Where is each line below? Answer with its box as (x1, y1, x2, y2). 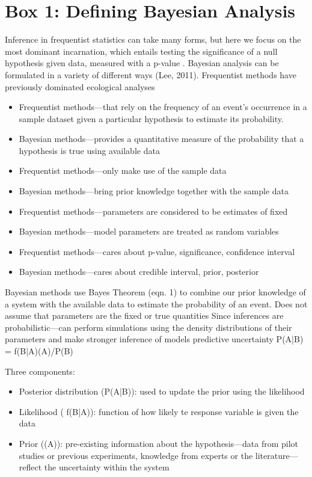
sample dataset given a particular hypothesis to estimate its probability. (19, 112, 284, 125)
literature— (255, 449, 298, 461)
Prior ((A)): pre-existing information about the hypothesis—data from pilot (19, 437, 299, 449)
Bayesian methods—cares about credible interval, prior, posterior (19, 265, 259, 278)
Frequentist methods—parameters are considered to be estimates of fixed (19, 205, 288, 217)
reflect (19, 461, 42, 473)
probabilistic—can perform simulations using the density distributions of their (5, 321, 292, 333)
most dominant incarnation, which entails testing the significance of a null (5, 45, 278, 57)
